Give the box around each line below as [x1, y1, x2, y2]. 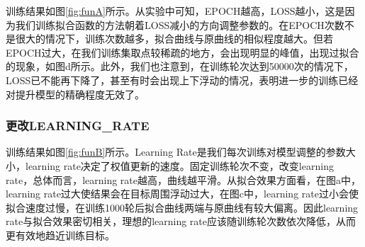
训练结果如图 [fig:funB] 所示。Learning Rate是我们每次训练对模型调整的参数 [6, 144, 346, 159]
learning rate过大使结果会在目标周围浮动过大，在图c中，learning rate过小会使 [6, 186, 359, 201]
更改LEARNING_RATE [6, 117, 150, 134]
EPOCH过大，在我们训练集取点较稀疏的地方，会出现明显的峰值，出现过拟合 [6, 45, 359, 59]
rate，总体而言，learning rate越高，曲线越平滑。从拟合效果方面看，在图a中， [6, 172, 361, 187]
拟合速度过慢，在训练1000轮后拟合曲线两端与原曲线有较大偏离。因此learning [6, 200, 359, 214]
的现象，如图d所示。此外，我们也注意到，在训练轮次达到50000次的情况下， [6, 59, 354, 74]
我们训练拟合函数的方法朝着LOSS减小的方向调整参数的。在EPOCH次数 [15, 17, 344, 32]
